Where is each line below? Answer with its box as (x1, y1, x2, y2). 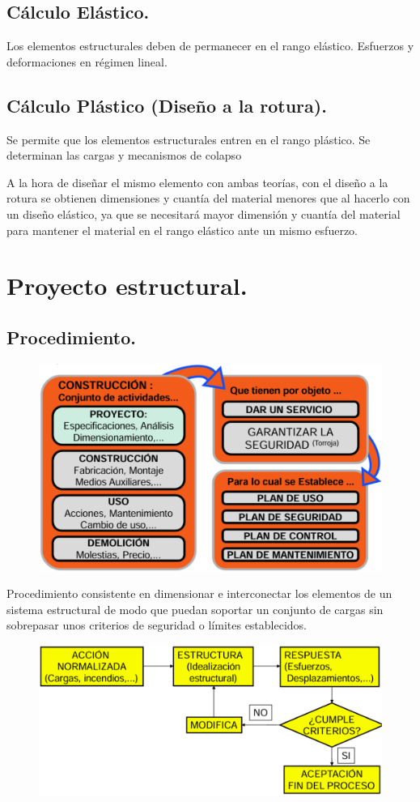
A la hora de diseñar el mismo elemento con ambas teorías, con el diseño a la (6, 173, 388, 190)
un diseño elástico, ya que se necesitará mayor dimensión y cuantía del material (6, 205, 401, 222)
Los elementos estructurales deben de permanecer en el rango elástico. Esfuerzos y (6, 37, 414, 54)
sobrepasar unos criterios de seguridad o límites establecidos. (6, 616, 308, 633)
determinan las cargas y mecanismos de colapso (6, 147, 242, 164)
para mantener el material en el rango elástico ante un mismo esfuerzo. (6, 221, 358, 238)
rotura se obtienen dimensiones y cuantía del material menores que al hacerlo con (6, 190, 410, 207)
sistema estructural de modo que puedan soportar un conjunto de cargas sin (6, 600, 384, 617)
